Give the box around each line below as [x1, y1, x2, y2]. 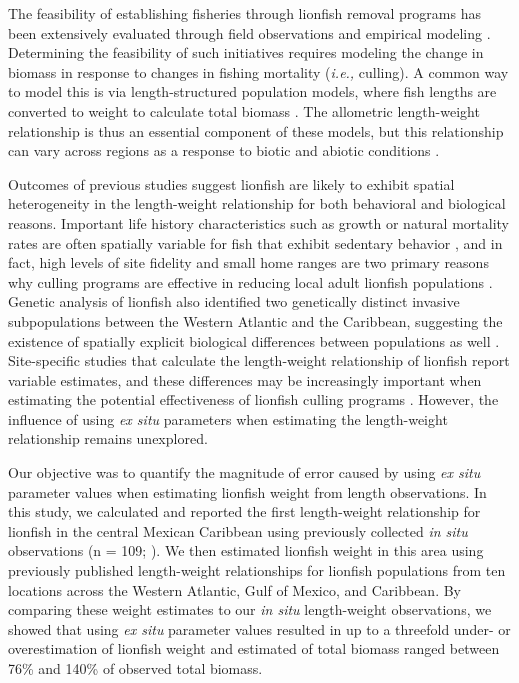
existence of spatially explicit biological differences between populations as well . [8, 330, 500, 351]
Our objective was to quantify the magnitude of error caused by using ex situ [8, 462, 481, 483]
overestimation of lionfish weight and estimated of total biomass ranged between [8, 638, 500, 659]
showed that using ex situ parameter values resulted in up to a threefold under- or [8, 618, 511, 639]
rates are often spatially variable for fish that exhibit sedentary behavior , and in [8, 232, 503, 253]
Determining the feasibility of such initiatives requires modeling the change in [8, 42, 484, 63]
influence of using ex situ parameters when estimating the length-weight [8, 408, 448, 429]
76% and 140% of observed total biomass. [8, 658, 263, 678]
